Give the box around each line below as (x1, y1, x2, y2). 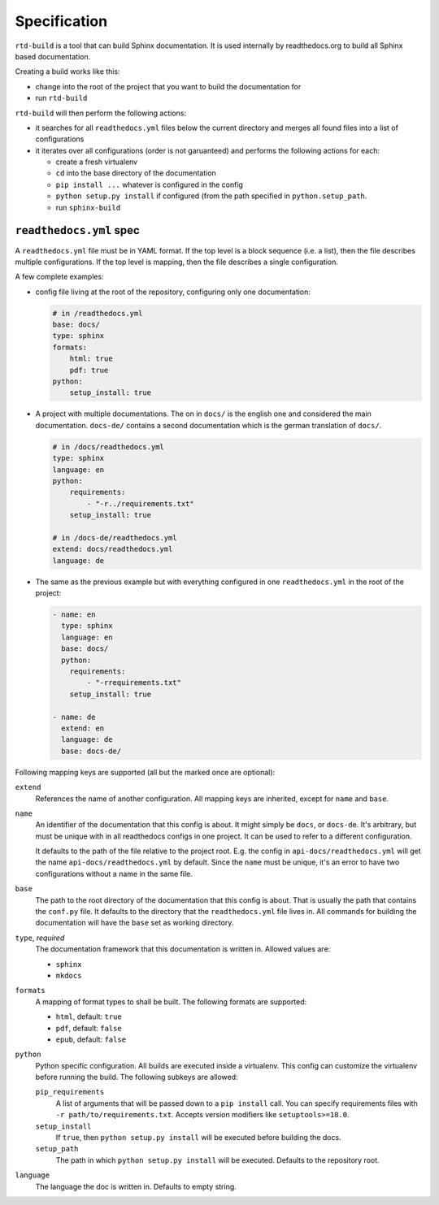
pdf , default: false (55, 1023, 122, 1033)
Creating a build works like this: (15, 67, 121, 76)
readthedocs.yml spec (15, 223, 140, 237)
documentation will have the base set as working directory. (35, 918, 234, 928)
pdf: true (69, 366, 109, 375)
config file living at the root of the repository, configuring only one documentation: (35, 287, 311, 297)
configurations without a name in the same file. (35, 869, 193, 878)
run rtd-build (35, 93, 88, 103)
